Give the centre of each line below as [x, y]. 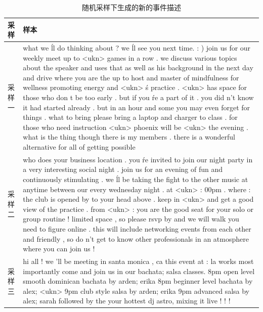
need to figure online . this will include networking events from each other [137, 228]
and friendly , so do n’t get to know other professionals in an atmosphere [136, 238]
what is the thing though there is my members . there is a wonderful [129, 137]
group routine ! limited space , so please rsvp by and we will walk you [131, 219]
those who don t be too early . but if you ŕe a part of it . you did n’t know [138, 97]
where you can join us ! [59, 249]
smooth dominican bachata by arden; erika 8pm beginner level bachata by [138, 281]
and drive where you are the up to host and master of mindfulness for [131, 77]
